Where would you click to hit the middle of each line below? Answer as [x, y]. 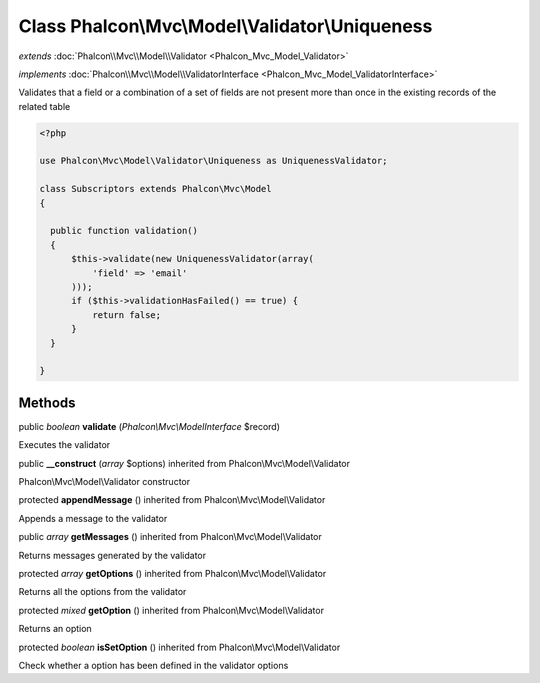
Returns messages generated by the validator [112, 555]
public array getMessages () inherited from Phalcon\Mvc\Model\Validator [170, 537]
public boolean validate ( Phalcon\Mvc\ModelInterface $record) [149, 426]
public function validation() [124, 231]
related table [44, 106]
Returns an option [55, 629]
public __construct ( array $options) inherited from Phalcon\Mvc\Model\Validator [184, 463]
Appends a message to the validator [93, 518]
